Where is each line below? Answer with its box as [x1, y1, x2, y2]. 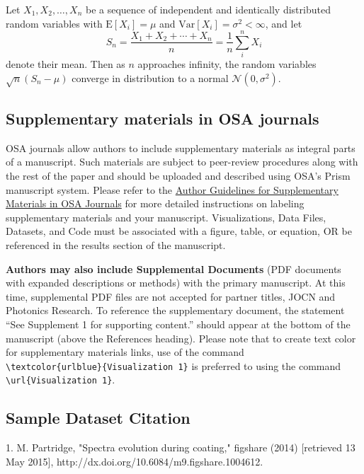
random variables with [6, 16, 103, 30]
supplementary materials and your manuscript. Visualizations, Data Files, [6, 209, 326, 224]
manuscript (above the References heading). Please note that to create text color [6, 330, 356, 345]
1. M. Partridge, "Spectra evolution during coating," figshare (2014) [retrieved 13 [6, 440, 356, 455]
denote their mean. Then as [6, 57, 125, 71]
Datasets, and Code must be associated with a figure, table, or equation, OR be [6, 224, 352, 238]
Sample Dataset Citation [6, 407, 190, 429]
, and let [265, 16, 302, 30]
